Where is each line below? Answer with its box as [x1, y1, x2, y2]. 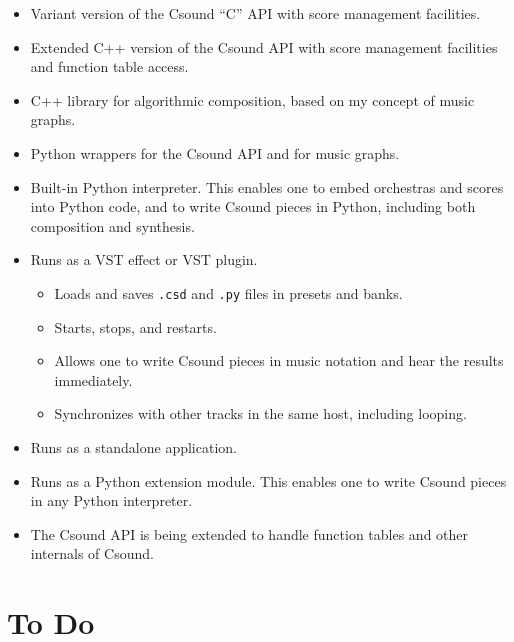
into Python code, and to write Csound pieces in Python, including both [30, 196, 476, 217]
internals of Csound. [30, 543, 154, 564]
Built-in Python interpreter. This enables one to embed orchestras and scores [30, 176, 504, 197]
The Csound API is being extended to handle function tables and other [30, 523, 469, 544]
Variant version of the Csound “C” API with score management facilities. [30, 3, 481, 23]
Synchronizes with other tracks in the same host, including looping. [54, 403, 467, 424]
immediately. [54, 369, 133, 390]
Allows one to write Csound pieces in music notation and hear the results [54, 350, 504, 371]
